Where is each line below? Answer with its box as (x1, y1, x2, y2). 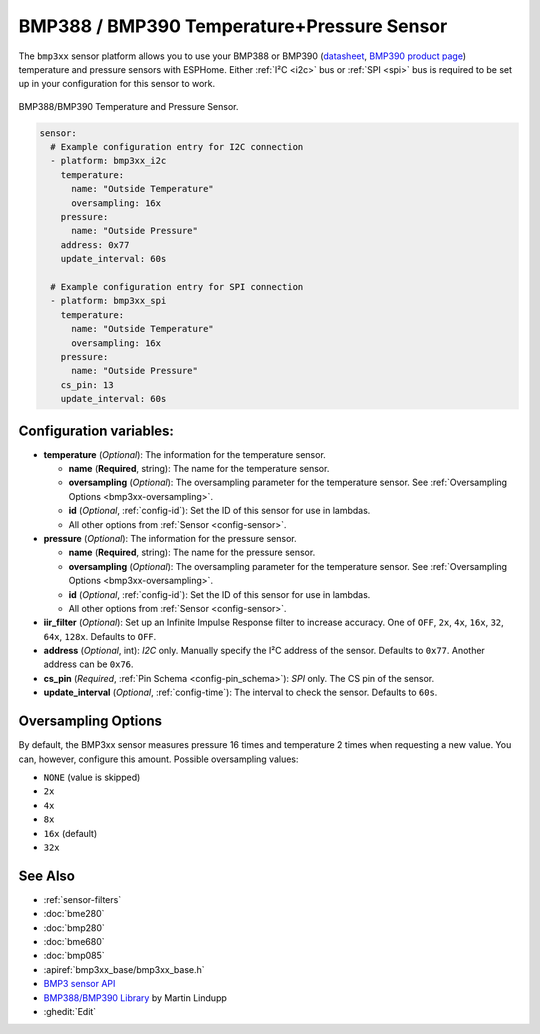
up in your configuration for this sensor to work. (18, 78, 216, 90)
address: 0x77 (60, 239, 130, 250)
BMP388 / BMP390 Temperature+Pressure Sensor (18, 15, 448, 37)
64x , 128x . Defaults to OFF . (43, 630, 157, 642)
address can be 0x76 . (43, 658, 134, 670)
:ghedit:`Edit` (43, 1005, 97, 1017)
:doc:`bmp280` (43, 921, 105, 934)
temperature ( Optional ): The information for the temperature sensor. (43, 448, 327, 460)
